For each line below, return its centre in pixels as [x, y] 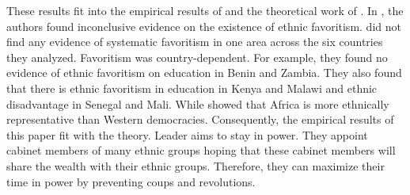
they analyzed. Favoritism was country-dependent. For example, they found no [197, 57]
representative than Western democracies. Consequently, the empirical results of [200, 119]
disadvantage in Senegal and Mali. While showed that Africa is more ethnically [198, 103]
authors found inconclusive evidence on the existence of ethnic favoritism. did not [204, 26]
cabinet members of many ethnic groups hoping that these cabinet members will [201, 150]
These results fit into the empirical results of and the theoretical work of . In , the [205, 10]
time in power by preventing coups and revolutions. [131, 181]
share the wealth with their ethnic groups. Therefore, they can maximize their [196, 165]
